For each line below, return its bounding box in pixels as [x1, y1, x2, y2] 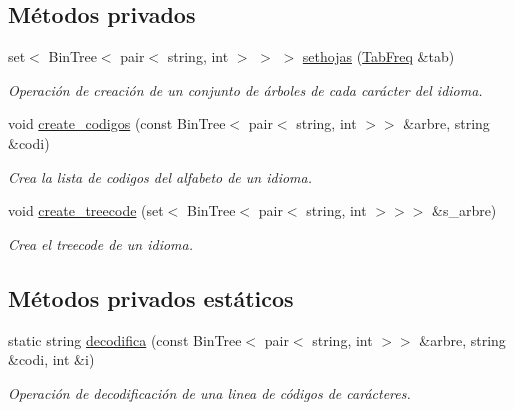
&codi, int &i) [8, 349, 95, 370]
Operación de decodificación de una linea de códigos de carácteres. [8, 382, 411, 403]
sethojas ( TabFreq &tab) [302, 46, 455, 67]
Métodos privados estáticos [8, 282, 294, 313]
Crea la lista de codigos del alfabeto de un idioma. [8, 166, 313, 187]
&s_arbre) [431, 200, 497, 221]
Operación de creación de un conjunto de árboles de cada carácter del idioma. [8, 79, 483, 100]
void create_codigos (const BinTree [8, 113, 226, 134]
